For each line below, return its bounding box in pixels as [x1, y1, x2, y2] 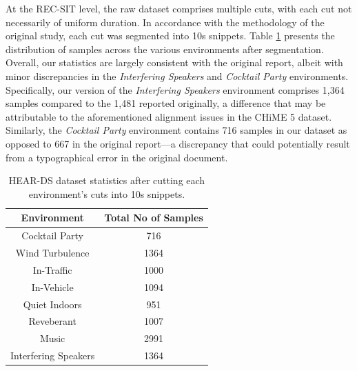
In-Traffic [32, 262, 72, 277]
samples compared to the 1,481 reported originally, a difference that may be [6, 96, 326, 110]
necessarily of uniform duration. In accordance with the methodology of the [6, 14, 325, 29]
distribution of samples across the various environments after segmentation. [6, 41, 324, 56]
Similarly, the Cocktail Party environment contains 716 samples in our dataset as [6, 123, 347, 137]
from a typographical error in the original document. [6, 150, 228, 164]
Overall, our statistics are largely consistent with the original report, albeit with [6, 55, 343, 70]
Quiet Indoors [23, 297, 82, 311]
